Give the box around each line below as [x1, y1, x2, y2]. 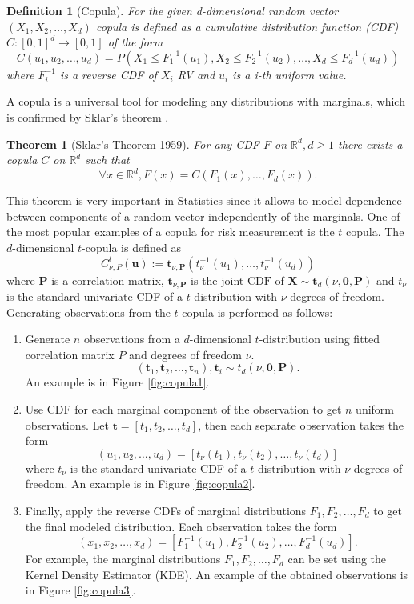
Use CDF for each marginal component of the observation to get [25, 401, 342, 418]
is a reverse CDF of [59, 66, 157, 82]
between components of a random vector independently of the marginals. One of [6, 207, 400, 224]
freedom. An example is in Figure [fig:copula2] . [25, 475, 255, 492]
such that [85, 151, 130, 168]
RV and [177, 66, 215, 82]
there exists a [338, 135, 403, 152]
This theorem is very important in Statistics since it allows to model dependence [6, 192, 402, 209]
